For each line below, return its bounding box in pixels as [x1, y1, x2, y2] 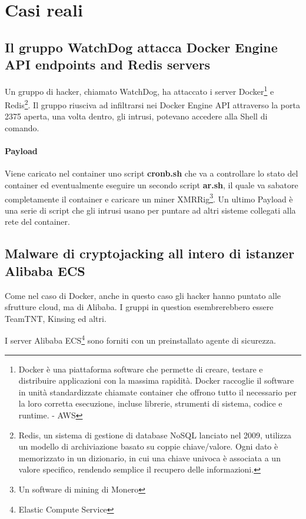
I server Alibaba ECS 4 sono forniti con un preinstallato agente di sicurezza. [5, 332, 276, 347]
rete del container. [5, 215, 70, 228]
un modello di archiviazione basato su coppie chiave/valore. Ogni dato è [18, 440, 278, 453]
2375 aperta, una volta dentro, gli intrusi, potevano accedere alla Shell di [5, 110, 268, 122]
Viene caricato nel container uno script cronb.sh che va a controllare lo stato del [5, 167, 298, 179]
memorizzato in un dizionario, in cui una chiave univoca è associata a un [18, 451, 281, 464]
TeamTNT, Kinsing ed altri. [5, 312, 107, 324]
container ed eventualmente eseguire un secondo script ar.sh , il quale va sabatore [5, 179, 298, 191]
